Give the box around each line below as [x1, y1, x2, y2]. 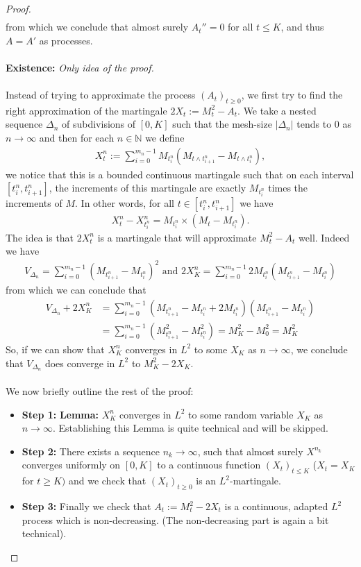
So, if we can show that [6, 341, 105, 356]
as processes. [39, 33, 93, 47]
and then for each [39, 130, 115, 145]
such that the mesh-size [172, 117, 272, 131]
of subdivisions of [62, 117, 136, 131]
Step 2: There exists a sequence [22, 443, 160, 458]
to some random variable [188, 407, 294, 421]
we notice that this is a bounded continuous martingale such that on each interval [6, 167, 354, 181]
